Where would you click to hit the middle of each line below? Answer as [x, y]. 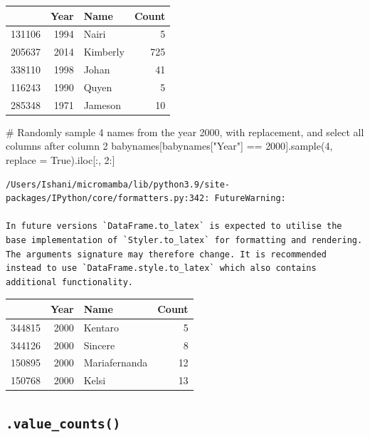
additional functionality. [69, 282]
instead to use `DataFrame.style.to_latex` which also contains [161, 268]
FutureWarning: [250, 199]
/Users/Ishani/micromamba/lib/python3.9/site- [118, 184]
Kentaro [101, 327]
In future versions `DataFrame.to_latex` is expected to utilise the [174, 226]
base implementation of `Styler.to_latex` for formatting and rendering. [184, 240]
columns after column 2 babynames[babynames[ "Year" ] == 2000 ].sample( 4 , [169, 146]
